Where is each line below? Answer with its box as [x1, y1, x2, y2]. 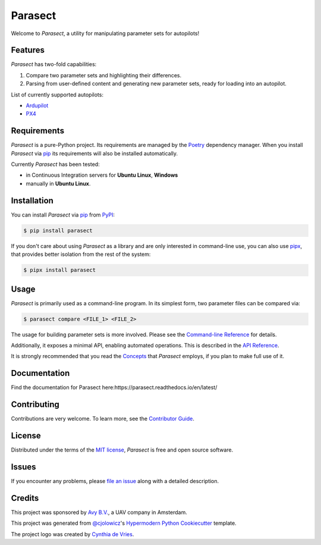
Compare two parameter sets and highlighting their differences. [26, 71, 181, 79]
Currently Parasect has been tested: [11, 161, 100, 168]
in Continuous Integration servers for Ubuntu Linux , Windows [26, 171, 178, 178]
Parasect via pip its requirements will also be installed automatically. [11, 149, 178, 157]
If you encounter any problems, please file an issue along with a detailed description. [11, 478, 219, 484]
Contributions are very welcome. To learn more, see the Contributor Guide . [11, 415, 194, 422]
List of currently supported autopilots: [11, 91, 104, 98]
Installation [11, 195, 53, 205]
